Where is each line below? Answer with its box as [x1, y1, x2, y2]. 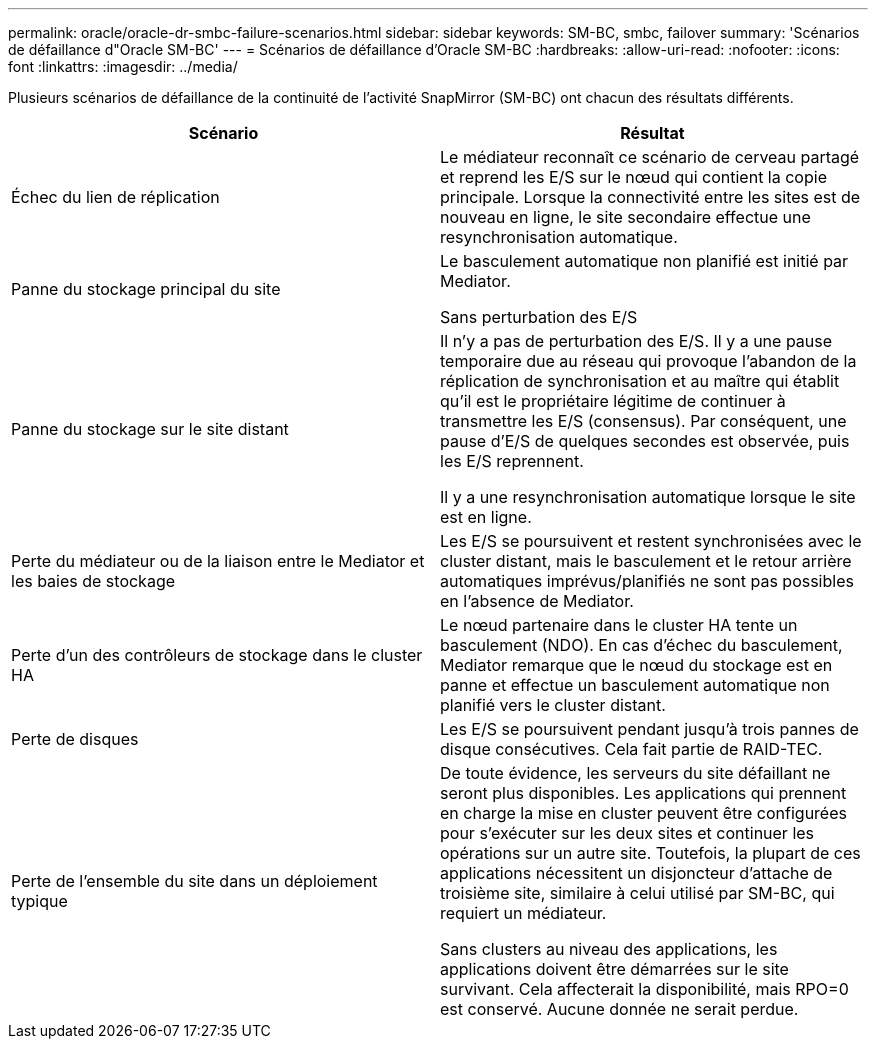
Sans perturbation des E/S [440, 307, 638, 327]
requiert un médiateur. [440, 903, 607, 923]
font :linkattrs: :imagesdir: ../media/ [8, 58, 238, 75]
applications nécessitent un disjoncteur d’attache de [440, 863, 833, 883]
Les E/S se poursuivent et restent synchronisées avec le [440, 531, 862, 551]
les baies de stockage [11, 571, 176, 591]
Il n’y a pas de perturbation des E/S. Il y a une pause [440, 331, 833, 351]
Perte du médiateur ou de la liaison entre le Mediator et [11, 551, 425, 571]
